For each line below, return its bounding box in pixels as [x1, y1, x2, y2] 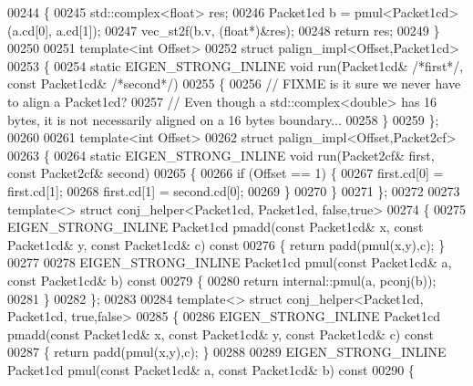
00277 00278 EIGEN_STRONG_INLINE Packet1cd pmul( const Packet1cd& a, [7, 253, 452, 272]
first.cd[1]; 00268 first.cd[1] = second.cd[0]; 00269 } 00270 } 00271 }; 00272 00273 [7, 181, 460, 200]
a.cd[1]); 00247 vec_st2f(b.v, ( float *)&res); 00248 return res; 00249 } [56, 20, 440, 39]
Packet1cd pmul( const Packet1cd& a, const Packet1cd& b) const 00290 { [7, 360, 415, 379]
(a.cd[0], [7, 20, 53, 39]
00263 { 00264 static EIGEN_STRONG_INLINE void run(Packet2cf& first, [7, 145, 435, 164]
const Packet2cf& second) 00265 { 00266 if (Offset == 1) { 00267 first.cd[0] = [7, 163, 444, 183]
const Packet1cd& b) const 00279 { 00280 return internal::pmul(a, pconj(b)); [7, 270, 437, 289]
